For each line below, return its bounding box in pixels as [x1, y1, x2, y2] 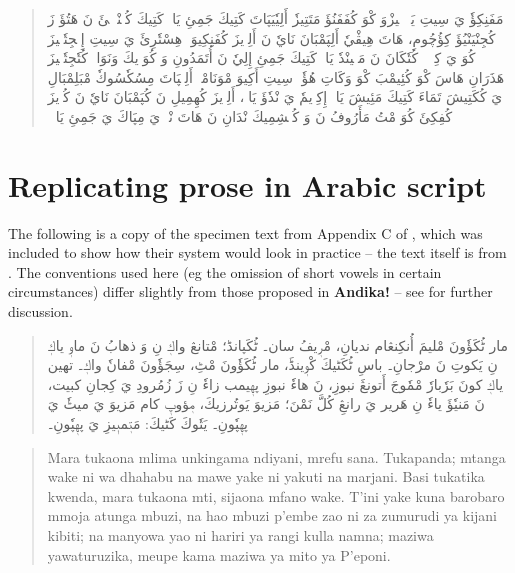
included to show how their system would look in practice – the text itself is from [8, 242, 507, 263]
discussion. [8, 301, 73, 322]
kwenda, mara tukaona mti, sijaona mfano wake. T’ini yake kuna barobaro [47, 485, 505, 506]
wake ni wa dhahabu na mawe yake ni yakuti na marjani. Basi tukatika [47, 466, 485, 487]
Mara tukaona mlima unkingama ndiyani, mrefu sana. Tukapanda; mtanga [47, 446, 506, 467]
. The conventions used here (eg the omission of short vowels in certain [8, 261, 442, 282]
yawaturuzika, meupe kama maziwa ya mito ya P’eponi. [47, 544, 391, 565]
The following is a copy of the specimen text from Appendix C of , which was [8, 222, 483, 243]
